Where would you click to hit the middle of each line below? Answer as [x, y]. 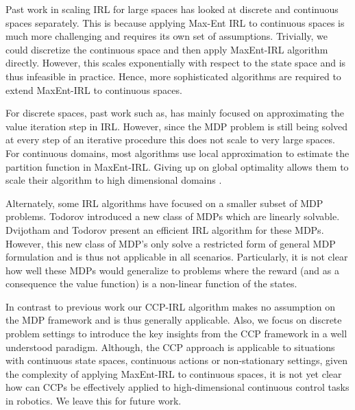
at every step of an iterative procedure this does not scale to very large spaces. [170, 140]
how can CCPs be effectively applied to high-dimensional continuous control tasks [177, 387]
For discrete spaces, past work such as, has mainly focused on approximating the [175, 113]
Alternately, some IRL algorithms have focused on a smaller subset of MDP [164, 203]
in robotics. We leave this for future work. [94, 401]
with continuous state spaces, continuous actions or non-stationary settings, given [176, 360]
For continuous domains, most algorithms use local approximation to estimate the [177, 153]
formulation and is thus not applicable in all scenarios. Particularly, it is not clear [177, 257]
